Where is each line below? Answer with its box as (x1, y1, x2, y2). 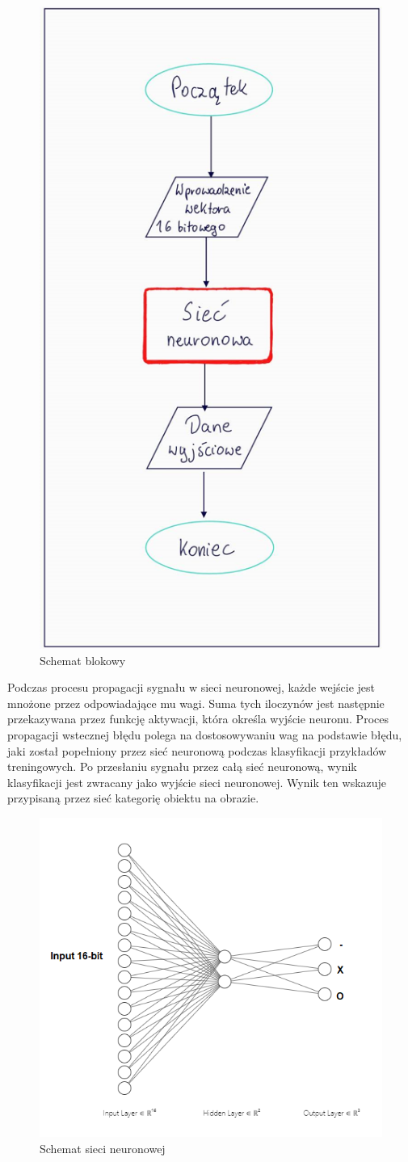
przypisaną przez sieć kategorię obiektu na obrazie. (7, 789, 259, 806)
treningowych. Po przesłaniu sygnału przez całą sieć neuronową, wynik (7, 758, 357, 775)
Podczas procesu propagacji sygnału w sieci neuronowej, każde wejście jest (7, 679, 375, 696)
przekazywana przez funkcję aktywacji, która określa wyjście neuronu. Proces (7, 710, 389, 727)
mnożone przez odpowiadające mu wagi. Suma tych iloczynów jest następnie (7, 694, 385, 711)
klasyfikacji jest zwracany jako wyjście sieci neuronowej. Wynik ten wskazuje (7, 773, 387, 790)
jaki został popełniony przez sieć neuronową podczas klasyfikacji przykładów (7, 742, 387, 759)
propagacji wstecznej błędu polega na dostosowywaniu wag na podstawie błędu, (7, 726, 402, 743)
